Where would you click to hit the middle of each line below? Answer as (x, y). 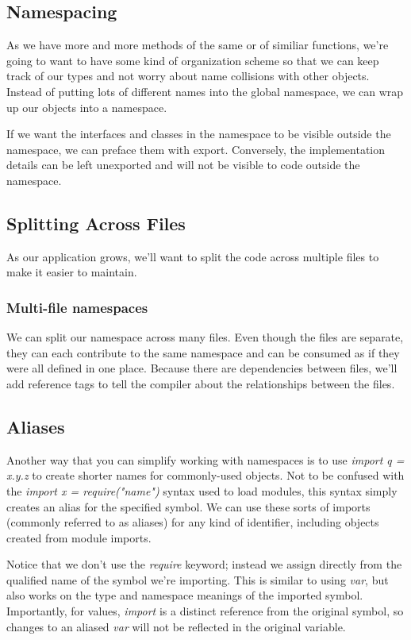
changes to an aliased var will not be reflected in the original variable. (176, 626)
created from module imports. (79, 537)
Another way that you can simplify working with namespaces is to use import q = (205, 459)
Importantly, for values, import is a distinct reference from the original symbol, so (205, 611)
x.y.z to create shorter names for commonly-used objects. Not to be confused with (205, 475)
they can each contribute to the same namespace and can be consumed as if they (203, 352)
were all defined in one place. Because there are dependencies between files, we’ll (202, 368)
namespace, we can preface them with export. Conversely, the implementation (196, 149)
